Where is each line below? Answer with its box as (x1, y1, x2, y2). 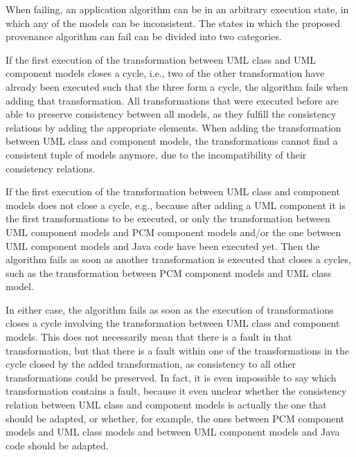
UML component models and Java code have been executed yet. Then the (6, 238, 320, 253)
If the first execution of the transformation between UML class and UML (6, 52, 317, 66)
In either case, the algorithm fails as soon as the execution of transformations (6, 302, 334, 316)
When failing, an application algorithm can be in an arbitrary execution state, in (6, 2, 349, 16)
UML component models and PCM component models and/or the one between (6, 224, 341, 239)
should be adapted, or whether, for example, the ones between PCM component (6, 411, 345, 425)
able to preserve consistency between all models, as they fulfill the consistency (6, 107, 337, 121)
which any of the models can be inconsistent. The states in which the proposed (6, 15, 341, 30)
